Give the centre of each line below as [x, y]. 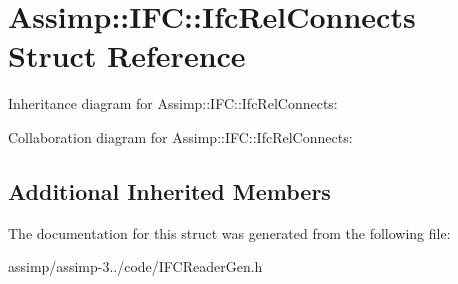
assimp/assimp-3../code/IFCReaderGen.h [135, 266]
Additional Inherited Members [169, 190]
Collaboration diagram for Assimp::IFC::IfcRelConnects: [180, 136]
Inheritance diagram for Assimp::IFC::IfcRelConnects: [173, 103]
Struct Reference [127, 55]
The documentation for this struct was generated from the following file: [229, 232]
